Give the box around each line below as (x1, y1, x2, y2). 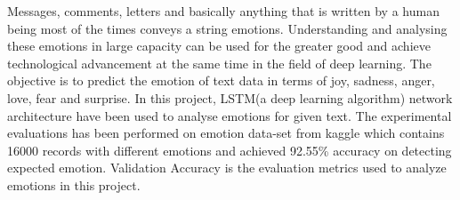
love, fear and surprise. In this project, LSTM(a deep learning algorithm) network (7, 88, 453, 107)
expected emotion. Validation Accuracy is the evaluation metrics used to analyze (7, 158, 447, 177)
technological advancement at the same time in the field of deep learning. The (7, 53, 432, 72)
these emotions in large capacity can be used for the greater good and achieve (7, 36, 431, 55)
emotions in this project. (7, 175, 141, 194)
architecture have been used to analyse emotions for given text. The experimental (7, 106, 452, 124)
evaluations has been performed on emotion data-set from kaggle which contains (7, 124, 445, 142)
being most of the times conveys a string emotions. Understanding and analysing (7, 19, 448, 37)
